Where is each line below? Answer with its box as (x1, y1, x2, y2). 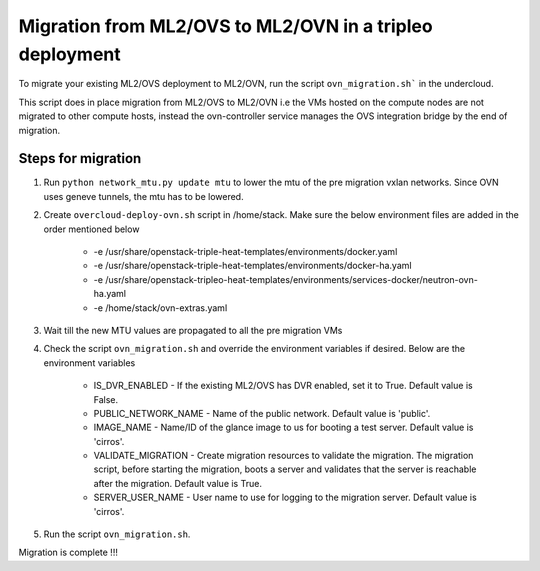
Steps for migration (18, 150, 142, 167)
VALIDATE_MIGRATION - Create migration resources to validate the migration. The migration (93, 450, 474, 462)
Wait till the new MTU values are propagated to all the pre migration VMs (43, 324, 343, 336)
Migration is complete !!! (18, 546, 119, 559)
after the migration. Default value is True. (93, 477, 262, 489)
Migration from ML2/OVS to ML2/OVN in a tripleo (18, 15, 434, 37)
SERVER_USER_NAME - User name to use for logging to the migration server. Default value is (93, 491, 477, 504)
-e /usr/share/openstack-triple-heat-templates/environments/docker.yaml (93, 245, 398, 257)
